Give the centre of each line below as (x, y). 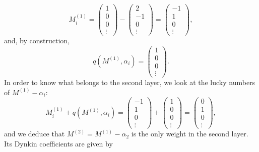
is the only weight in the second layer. (190, 134)
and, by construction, (37, 41)
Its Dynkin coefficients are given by (58, 143)
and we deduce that (35, 134)
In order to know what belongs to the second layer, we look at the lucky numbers (130, 82)
